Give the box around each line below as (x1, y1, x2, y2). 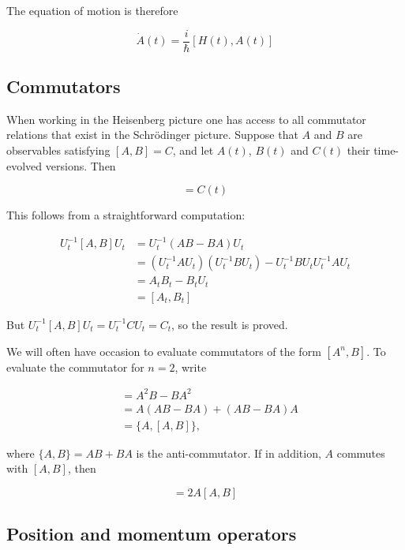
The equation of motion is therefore (6, 2, 178, 18)
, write (174, 358, 207, 375)
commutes (336, 444, 385, 461)
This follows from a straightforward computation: (6, 207, 246, 223)
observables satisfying (6, 142, 111, 159)
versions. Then (45, 157, 116, 174)
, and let (172, 142, 214, 159)
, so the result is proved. (171, 316, 288, 332)
